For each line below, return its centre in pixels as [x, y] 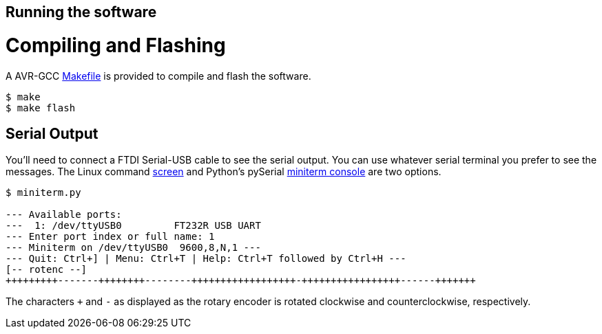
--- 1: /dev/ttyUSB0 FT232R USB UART [133, 226]
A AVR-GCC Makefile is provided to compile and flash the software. [158, 76]
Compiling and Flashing [116, 45]
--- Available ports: [64, 215]
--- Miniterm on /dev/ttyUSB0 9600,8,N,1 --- [133, 248]
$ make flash [41, 108]
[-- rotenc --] [46, 270]
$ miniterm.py [43, 193]
